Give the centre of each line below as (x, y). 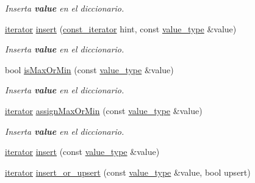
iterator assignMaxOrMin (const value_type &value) (104, 110)
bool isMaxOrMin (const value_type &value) (89, 69)
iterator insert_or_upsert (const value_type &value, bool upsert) (128, 172)
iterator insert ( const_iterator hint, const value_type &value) (121, 28)
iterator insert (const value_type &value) (82, 152)
